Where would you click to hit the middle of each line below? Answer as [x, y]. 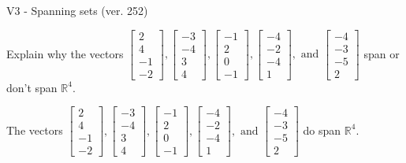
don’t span [32, 87]
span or [382, 53]
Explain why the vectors [65, 53]
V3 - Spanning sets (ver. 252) [77, 10]
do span [322, 130]
